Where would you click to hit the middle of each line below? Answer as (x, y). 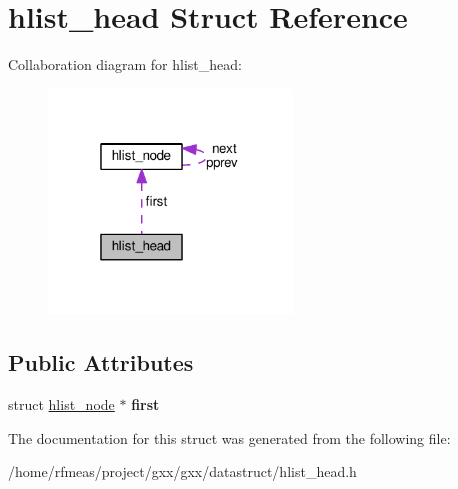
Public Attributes (101, 362)
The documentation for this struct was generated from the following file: (229, 437)
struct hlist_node (61, 404)
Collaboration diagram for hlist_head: (125, 64)
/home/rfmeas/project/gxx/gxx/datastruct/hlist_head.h (182, 471)
